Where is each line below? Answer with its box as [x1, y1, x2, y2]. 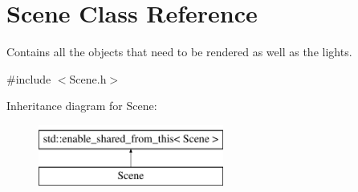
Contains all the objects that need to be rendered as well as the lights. [6, 43, 352, 60]
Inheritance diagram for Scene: [6, 97, 157, 114]
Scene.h [69, 70, 107, 87]
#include [6, 70, 51, 87]
